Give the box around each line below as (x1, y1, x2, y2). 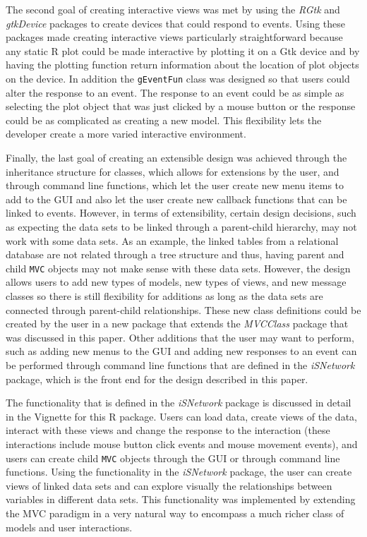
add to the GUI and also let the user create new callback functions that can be (6, 191, 347, 206)
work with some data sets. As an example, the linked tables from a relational (6, 233, 339, 248)
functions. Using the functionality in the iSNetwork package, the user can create (6, 464, 352, 479)
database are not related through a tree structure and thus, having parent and (6, 247, 344, 262)
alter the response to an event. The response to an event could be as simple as (6, 85, 344, 99)
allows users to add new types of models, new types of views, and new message (6, 274, 347, 289)
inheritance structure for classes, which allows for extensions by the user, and (6, 164, 339, 179)
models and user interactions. (6, 519, 133, 534)
